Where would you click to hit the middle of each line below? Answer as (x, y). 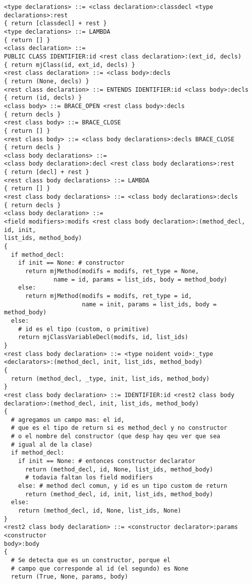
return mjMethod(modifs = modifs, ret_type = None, (112, 271)
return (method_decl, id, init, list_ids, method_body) (119, 494)
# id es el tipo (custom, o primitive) (84, 329)
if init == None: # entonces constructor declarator (107, 461)
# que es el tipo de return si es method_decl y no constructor (119, 428)
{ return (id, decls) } (43, 98)
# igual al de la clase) (52, 444)
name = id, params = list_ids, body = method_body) (141, 279)
